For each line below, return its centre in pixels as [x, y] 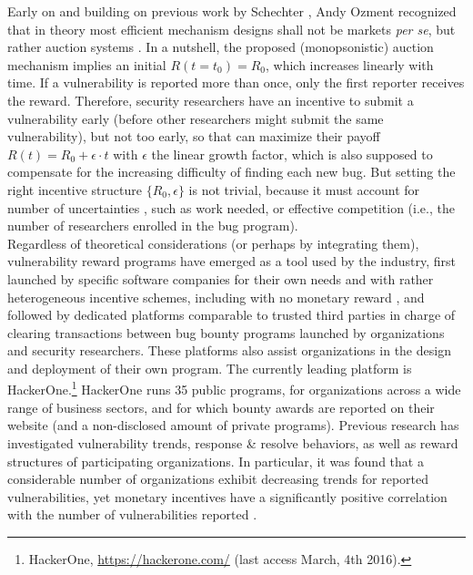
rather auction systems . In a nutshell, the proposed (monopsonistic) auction [221, 47]
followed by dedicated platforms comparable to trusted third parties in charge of [231, 315]
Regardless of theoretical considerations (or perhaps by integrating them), [213, 243]
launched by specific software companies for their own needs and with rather [221, 278]
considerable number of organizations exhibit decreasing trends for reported [218, 479]
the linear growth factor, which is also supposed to [292, 154]
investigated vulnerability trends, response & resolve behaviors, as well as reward [233, 442]
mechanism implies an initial [87, 64]
